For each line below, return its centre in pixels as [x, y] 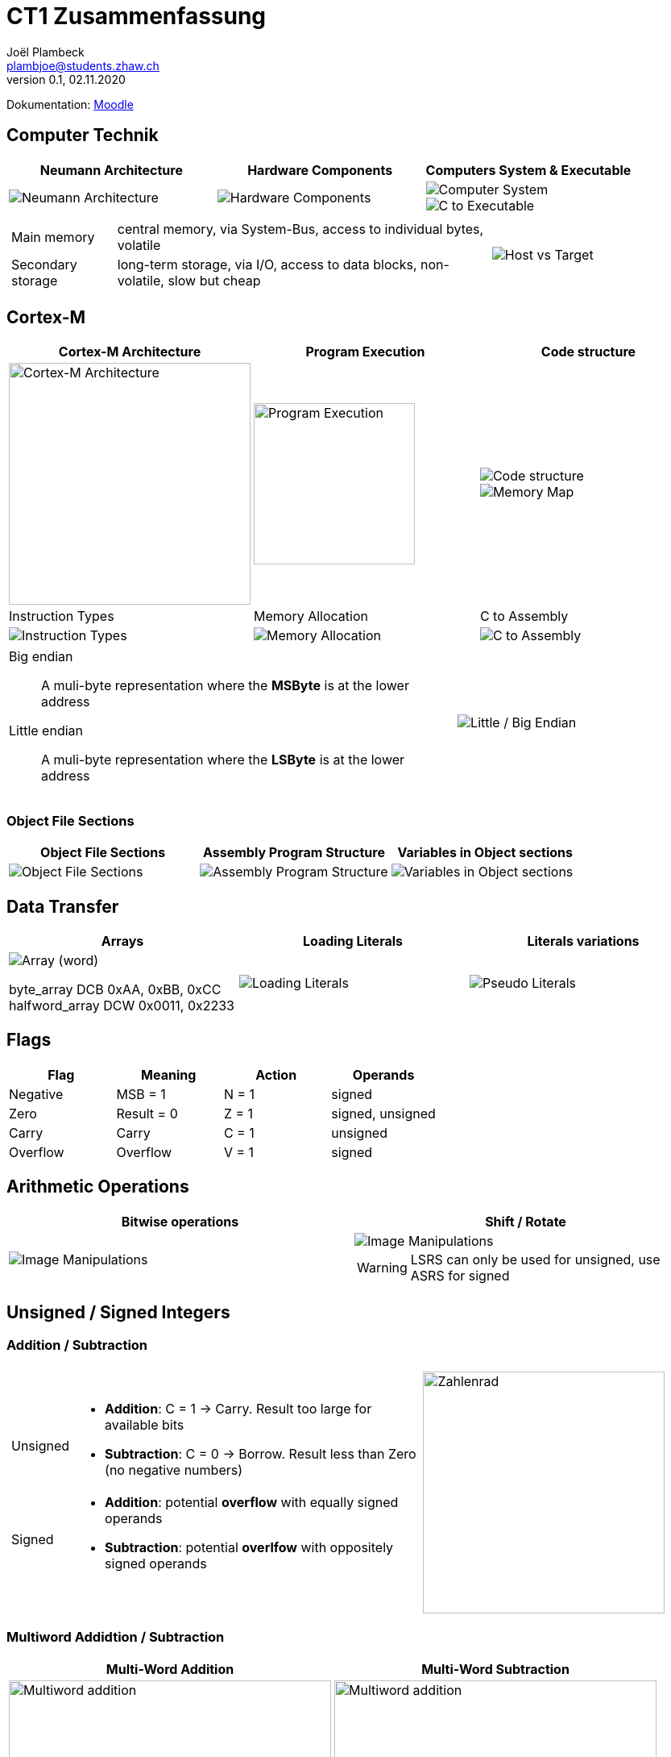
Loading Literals [353, 941]
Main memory [53, 237]
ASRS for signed [460, 1275]
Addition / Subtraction [77, 1345]
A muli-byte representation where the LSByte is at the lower [223, 760]
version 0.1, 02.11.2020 [66, 79]
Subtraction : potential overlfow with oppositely [249, 1547]
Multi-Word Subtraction [495, 1669]
